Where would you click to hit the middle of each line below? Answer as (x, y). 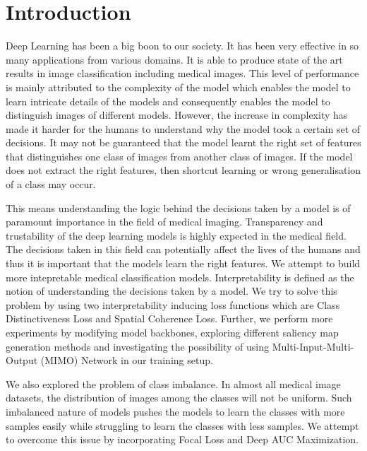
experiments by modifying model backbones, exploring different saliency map (172, 332)
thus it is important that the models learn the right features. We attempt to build (183, 263)
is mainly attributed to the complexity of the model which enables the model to (178, 87)
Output (22, 360)
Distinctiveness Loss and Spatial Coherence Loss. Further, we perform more (169, 318)
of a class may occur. (51, 184)
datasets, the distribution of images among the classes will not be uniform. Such (179, 398)
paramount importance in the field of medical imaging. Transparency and (164, 222)
